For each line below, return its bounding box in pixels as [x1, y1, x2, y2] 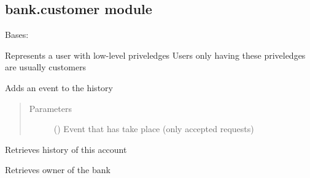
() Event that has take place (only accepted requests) [53, 122, 254, 135]
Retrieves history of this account [5, 143, 127, 155]
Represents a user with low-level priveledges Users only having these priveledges [5, 48, 306, 61]
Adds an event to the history [5, 81, 113, 94]
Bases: [5, 28, 29, 41]
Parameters [29, 102, 72, 114]
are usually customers [5, 61, 87, 73]
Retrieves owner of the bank [5, 163, 110, 176]
